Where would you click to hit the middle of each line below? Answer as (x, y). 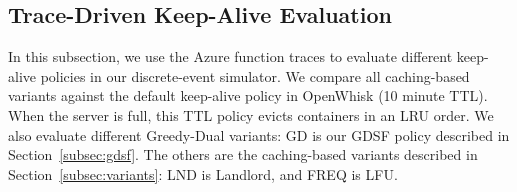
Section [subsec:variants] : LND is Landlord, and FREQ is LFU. (203, 173)
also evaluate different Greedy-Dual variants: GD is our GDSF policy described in (259, 134)
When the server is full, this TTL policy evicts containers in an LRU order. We (251, 114)
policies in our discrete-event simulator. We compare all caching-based (255, 75)
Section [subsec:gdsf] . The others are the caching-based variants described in (243, 154)
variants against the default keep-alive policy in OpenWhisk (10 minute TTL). (248, 95)
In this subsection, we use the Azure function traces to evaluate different (230, 56)
